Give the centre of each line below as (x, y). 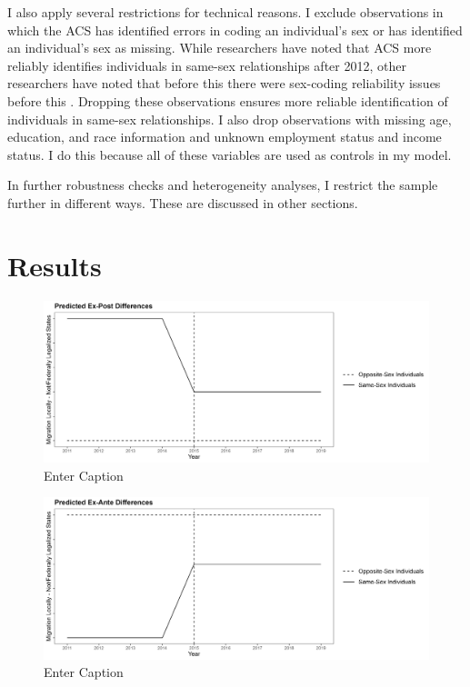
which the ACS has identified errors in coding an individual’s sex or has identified (235, 30)
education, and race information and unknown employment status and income (225, 137)
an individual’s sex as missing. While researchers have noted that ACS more (220, 48)
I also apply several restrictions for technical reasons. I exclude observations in (225, 12)
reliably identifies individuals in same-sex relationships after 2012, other (207, 65)
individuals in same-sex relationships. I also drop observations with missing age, (230, 119)
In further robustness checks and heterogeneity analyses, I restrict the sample (223, 185)
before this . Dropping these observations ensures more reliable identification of (228, 100)
